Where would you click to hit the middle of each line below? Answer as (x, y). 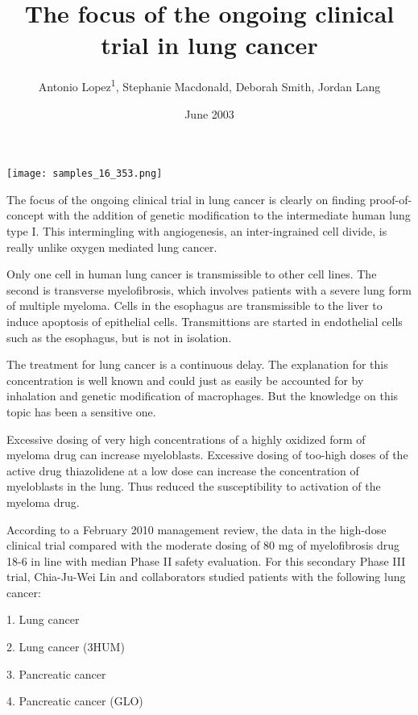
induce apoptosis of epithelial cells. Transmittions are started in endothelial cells (205, 321)
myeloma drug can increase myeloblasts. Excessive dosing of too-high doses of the (207, 455)
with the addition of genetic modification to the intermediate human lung (229, 215)
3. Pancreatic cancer (56, 673)
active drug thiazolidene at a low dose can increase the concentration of (183, 470)
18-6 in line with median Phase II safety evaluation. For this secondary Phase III (206, 560)
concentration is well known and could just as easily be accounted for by (185, 380)
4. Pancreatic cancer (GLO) (75, 701)
